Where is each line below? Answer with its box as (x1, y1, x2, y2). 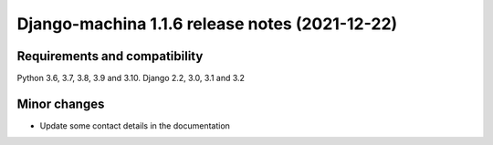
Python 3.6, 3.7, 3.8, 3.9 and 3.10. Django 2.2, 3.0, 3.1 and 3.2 (16, 73, 246, 84)
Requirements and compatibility (16, 48, 204, 64)
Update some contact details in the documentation (39, 119, 230, 131)
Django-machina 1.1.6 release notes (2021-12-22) (16, 14, 398, 34)
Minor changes (16, 96, 105, 111)
